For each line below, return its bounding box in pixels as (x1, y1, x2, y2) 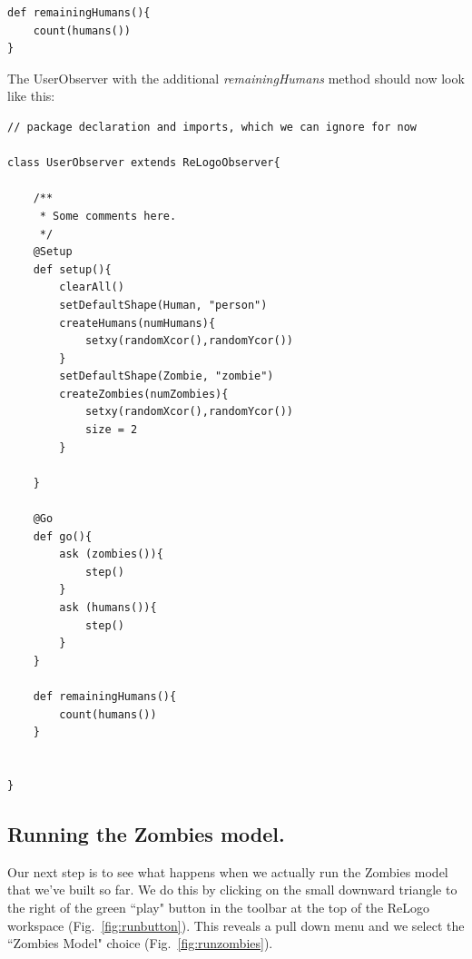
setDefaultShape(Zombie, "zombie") (59, 370, 274, 383)
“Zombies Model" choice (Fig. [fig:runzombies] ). (7, 934, 273, 953)
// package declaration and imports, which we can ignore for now (7, 120, 418, 133)
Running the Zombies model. (7, 819, 285, 847)
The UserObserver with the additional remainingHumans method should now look (7, 68, 465, 87)
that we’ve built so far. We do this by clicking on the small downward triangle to (7, 880, 457, 899)
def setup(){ (33, 262, 112, 276)
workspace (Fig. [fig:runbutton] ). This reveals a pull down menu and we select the (7, 915, 465, 934)
